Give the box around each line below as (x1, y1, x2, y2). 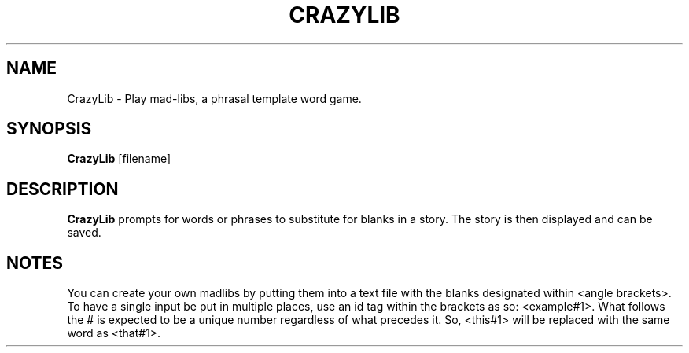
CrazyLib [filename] (67, 152, 171, 166)
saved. (67, 226, 101, 240)
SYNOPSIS (6, 119, 92, 139)
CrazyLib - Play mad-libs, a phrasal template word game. (67, 91, 362, 105)
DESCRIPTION (6, 178, 119, 199)
